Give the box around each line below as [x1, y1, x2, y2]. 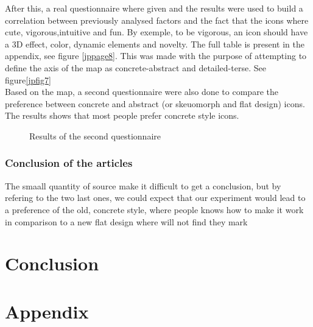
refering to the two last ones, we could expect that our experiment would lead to [5, 191, 306, 204]
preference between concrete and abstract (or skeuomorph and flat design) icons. [5, 97, 305, 110]
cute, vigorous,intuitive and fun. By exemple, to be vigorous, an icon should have [5, 26, 308, 38]
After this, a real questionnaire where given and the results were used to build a [5, 2, 303, 14]
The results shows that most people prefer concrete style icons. [5, 109, 239, 122]
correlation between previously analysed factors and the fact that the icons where [5, 13, 309, 26]
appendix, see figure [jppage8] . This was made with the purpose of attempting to [5, 49, 307, 62]
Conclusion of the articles [5, 155, 133, 171]
